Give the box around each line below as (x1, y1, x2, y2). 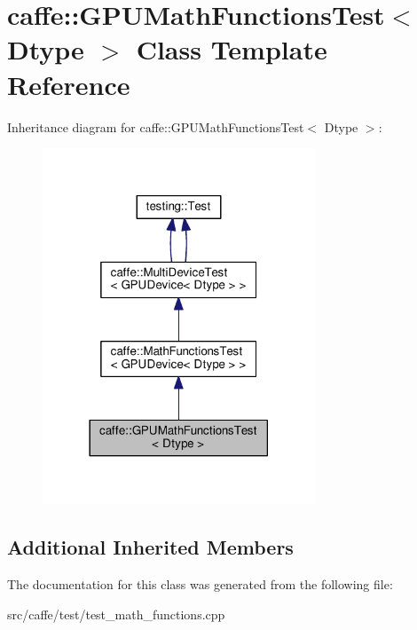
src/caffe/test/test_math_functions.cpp (7, 604, 225, 623)
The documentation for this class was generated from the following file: (7, 575, 393, 594)
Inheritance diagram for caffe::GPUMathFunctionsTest (7, 117, 304, 136)
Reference (7, 66, 130, 102)
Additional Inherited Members (7, 533, 294, 561)
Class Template (136, 31, 327, 67)
